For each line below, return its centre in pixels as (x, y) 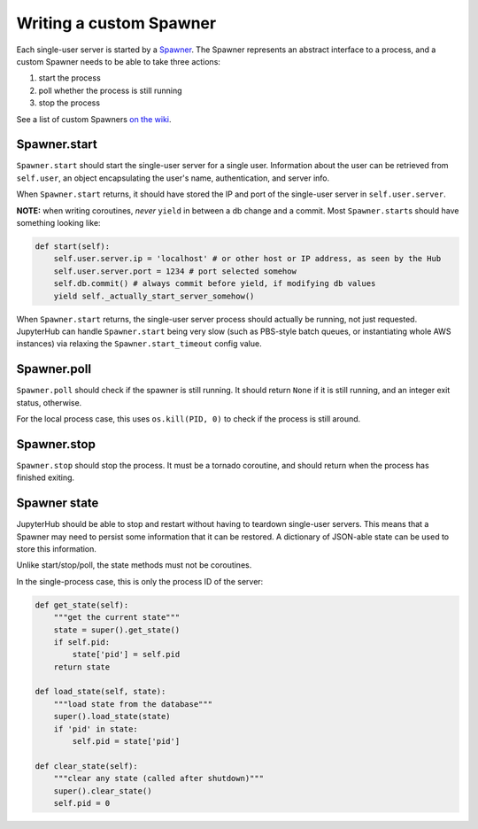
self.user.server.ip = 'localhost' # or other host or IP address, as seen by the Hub (247, 259)
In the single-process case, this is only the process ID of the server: (140, 581)
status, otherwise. (49, 402)
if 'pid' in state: (96, 729)
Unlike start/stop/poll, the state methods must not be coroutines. (134, 565)
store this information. (57, 548)
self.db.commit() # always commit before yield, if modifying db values (215, 284)
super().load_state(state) (112, 717)
